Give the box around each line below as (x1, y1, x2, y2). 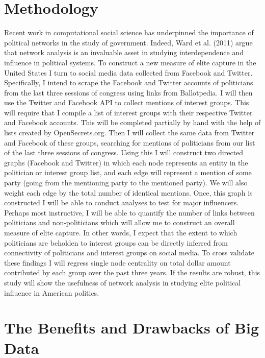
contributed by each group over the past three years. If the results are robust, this (4, 267, 260, 278)
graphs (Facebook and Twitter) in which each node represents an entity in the (4, 157, 248, 168)
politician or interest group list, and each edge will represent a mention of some (4, 167, 252, 178)
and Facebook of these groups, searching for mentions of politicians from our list (4, 137, 255, 148)
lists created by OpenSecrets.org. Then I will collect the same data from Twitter (4, 127, 255, 138)
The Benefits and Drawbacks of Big (4, 317, 259, 338)
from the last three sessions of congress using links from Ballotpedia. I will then (4, 87, 253, 98)
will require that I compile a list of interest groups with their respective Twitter (4, 107, 253, 117)
